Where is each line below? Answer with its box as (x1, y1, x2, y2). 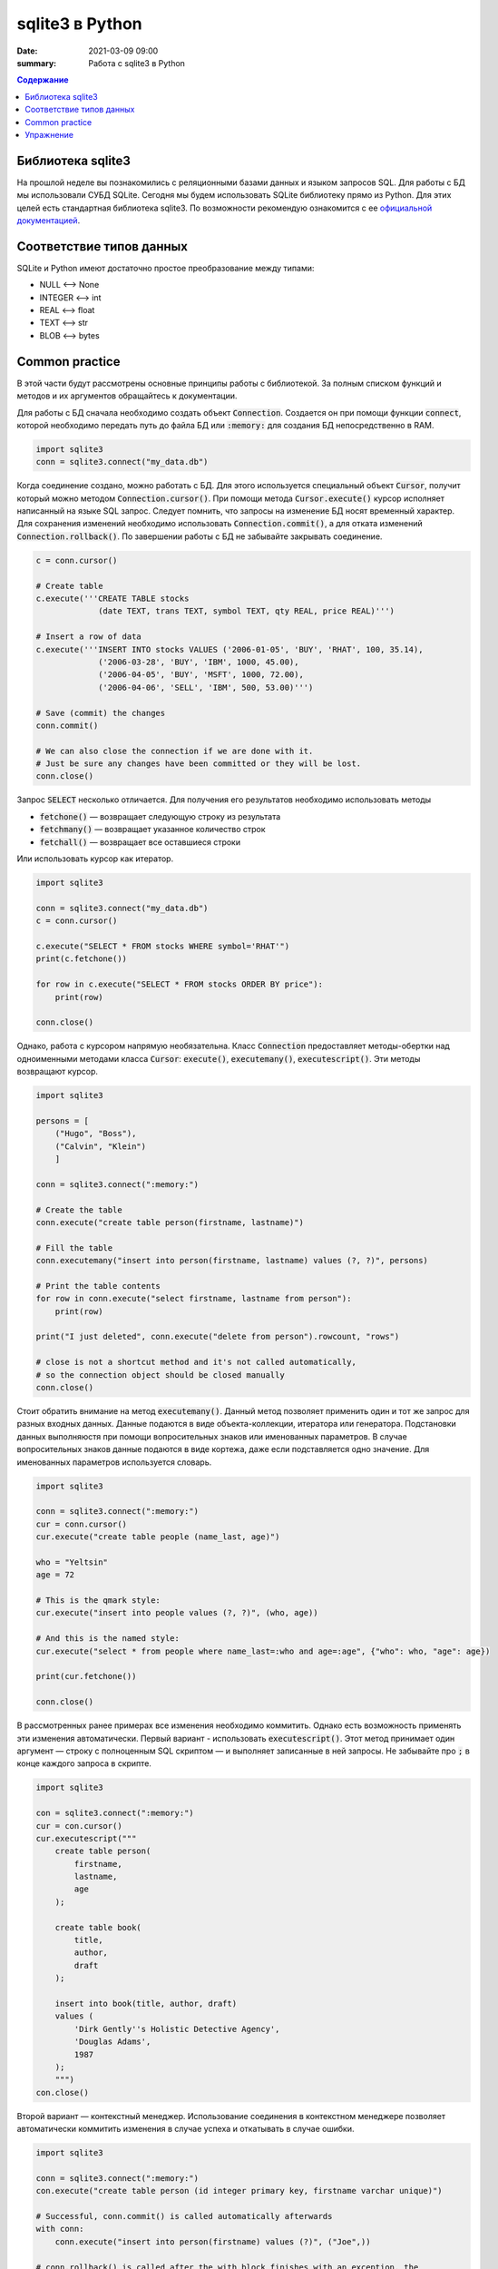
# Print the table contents (35, 1281, 161, 1291)
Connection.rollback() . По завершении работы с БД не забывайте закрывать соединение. (16, 531, 383, 542)
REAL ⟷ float (39, 305, 95, 316)
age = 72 (35, 1570, 75, 1580)
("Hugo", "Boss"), (54, 1128, 137, 1139)
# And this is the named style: (35, 1634, 181, 1644)
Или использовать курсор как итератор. (16, 853, 174, 864)
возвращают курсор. (16, 1066, 99, 1077)
